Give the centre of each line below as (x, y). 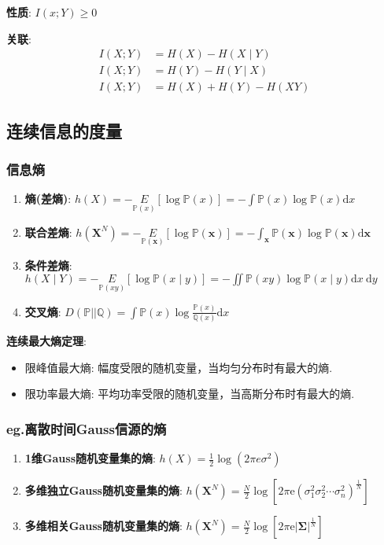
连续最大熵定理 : (46, 341)
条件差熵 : (48, 265)
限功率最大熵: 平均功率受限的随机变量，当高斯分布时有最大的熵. (190, 394)
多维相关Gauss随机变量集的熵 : (103, 526)
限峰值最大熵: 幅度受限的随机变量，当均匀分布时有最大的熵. (179, 367)
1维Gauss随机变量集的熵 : (90, 458)
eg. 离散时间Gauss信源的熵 (87, 428)
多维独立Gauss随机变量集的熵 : (103, 490)
